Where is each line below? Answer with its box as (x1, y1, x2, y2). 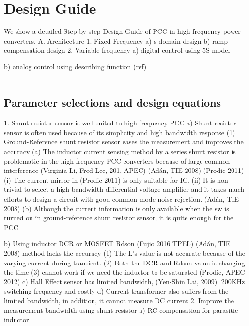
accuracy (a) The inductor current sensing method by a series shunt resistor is (4, 146, 236, 156)
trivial (4, 184, 22, 194)
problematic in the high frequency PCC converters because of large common (4, 155, 230, 166)
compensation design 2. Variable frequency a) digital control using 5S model (4, 45, 230, 55)
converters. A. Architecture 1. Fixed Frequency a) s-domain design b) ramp (4, 35, 228, 46)
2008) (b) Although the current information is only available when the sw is (4, 203, 229, 213)
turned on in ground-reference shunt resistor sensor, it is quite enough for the (4, 213, 233, 223)
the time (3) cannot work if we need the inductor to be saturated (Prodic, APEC (4, 267, 245, 277)
